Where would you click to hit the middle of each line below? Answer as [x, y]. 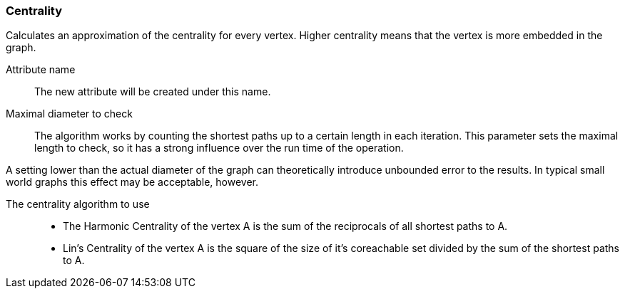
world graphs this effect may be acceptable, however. [132, 182]
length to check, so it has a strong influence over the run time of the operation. [219, 148]
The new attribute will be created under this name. [153, 92]
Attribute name [41, 70]
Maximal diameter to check [69, 114]
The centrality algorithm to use [78, 204]
